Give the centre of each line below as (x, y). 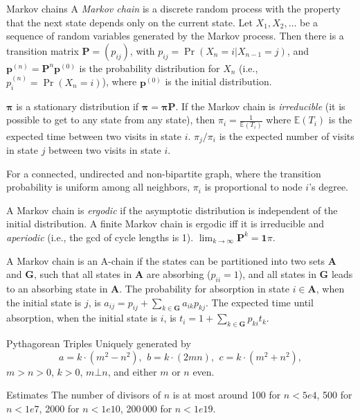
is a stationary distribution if (78, 106)
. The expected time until (259, 302)
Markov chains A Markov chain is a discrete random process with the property (173, 8)
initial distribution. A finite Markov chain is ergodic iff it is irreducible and (165, 224)
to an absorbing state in (57, 288)
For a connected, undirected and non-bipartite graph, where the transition (164, 173)
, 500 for (334, 395)
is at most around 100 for (227, 395)
